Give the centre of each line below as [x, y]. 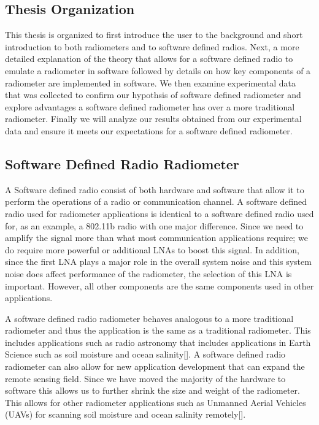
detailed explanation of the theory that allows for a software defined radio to [149, 59]
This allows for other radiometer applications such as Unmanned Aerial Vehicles [156, 402]
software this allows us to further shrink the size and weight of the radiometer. [152, 390]
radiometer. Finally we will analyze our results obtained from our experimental [153, 119]
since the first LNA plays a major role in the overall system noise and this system [158, 262]
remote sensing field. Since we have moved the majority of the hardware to [145, 378]
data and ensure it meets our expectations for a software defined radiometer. [149, 130]
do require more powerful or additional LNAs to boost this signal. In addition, [152, 249]
